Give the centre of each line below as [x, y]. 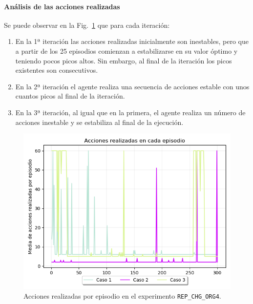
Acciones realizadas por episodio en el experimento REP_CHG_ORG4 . [122, 295]
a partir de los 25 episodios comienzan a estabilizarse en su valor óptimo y [126, 51]
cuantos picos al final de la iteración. [70, 96]
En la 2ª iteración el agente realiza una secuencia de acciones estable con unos [132, 86]
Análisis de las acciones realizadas [62, 6]
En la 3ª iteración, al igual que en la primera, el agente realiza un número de [130, 112]
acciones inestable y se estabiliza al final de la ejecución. [99, 122]
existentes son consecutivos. [57, 70]
